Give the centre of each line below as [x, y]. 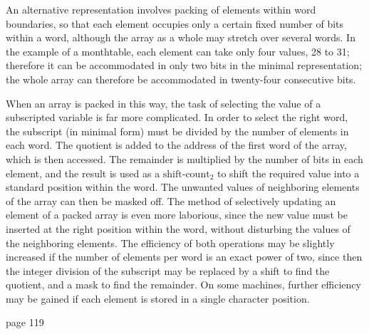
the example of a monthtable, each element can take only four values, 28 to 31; [178, 51]
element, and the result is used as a [83, 173]
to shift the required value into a [288, 173]
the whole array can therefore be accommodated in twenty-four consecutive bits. [181, 79]
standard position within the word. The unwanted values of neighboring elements [183, 187]
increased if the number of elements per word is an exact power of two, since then [184, 257]
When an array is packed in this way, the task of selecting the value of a [163, 103]
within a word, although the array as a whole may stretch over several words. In [181, 37]
